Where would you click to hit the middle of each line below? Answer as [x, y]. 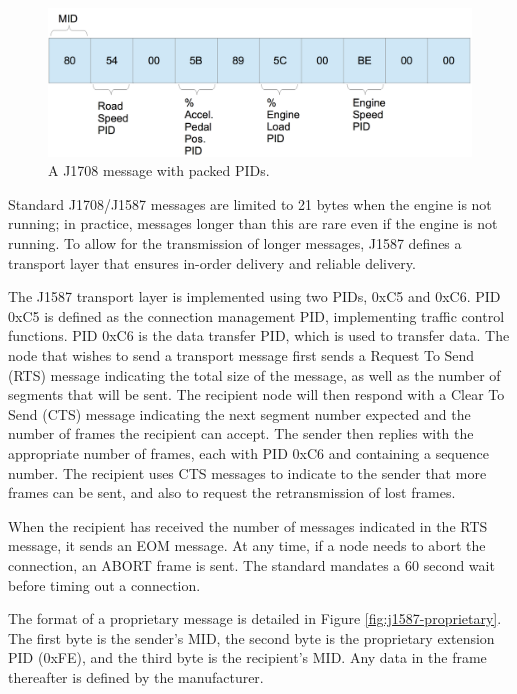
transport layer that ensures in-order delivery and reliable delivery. [212, 262]
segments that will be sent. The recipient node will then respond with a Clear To [256, 394]
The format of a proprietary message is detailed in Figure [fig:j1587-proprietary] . [255, 618]
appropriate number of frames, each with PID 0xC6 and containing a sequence [248, 452]
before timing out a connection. [104, 584]
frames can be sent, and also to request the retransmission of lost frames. [232, 492]
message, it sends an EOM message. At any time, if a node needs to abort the [247, 545]
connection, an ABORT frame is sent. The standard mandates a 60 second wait [251, 564]
